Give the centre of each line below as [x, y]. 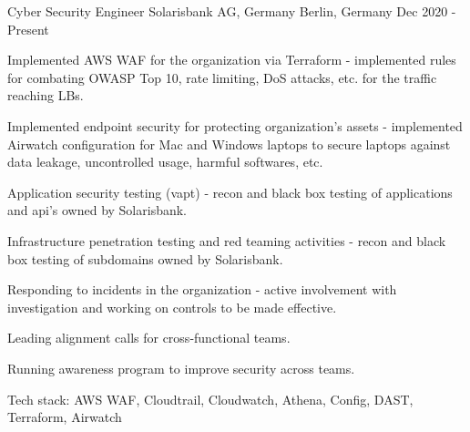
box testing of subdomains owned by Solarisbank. [145, 258]
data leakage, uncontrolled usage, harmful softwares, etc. [165, 162]
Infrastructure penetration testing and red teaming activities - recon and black [227, 240]
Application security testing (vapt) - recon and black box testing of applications [230, 192]
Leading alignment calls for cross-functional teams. [149, 338]
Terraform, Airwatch [65, 417]
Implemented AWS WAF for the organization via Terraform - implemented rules [232, 60]
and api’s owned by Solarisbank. [97, 210]
